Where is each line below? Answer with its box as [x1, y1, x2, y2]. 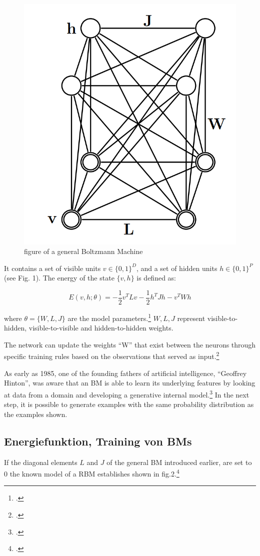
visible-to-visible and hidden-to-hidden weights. [28, 322, 173, 333]
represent [177, 312, 205, 323]
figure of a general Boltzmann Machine [24, 246, 143, 256]
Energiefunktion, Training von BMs [4, 433, 192, 448]
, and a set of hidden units [136, 262, 217, 273]
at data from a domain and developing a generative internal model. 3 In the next [4, 387, 249, 399]
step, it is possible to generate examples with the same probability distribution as [4, 399, 254, 409]
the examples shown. [4, 408, 67, 419]
